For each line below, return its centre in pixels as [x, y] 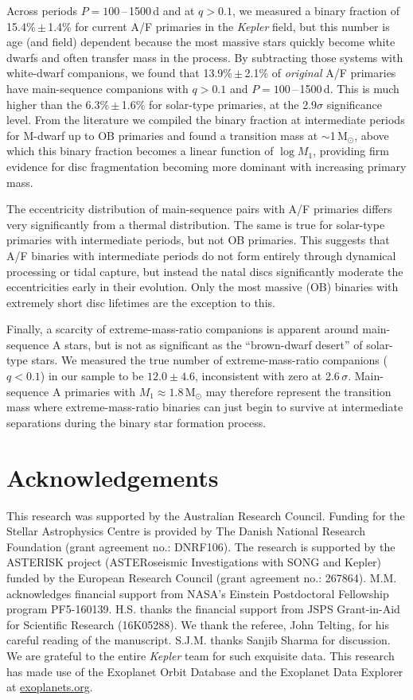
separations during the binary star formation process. [136, 422]
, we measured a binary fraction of [316, 10]
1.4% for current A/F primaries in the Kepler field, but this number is [219, 26]
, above [372, 135]
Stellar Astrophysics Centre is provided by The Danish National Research [186, 531]
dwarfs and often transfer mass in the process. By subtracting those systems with [205, 57]
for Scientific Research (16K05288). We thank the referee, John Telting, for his [198, 624]
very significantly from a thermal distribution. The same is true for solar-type [196, 224]
